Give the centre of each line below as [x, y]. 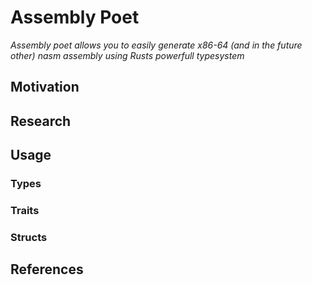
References [47, 269]
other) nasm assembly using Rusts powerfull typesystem [127, 55]
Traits [25, 210]
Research [41, 121]
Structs [29, 237]
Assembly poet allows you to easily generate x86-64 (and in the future [156, 45]
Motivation [45, 87]
